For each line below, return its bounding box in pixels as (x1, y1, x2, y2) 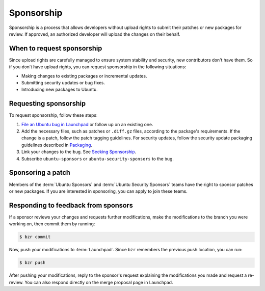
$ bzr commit (19, 234, 51, 240)
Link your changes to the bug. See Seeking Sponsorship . (21, 149, 136, 155)
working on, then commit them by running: (9, 221, 95, 227)
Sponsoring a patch (9, 168, 71, 177)
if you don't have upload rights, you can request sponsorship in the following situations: (9, 64, 186, 70)
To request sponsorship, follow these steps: (9, 112, 98, 118)
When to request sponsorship (9, 44, 103, 53)
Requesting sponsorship (9, 100, 86, 108)
